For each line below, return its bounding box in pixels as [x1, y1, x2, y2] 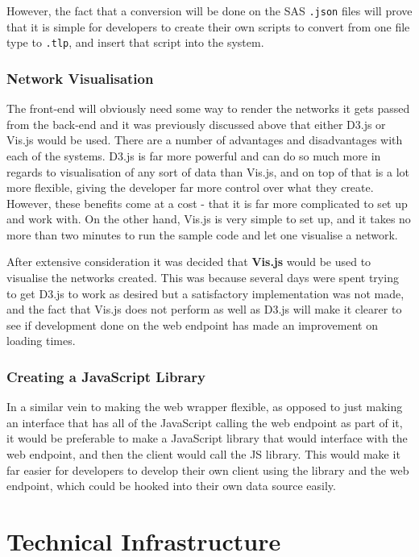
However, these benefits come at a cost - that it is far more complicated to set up [6, 194, 408, 211]
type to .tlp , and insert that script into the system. [6, 34, 264, 51]
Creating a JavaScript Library [6, 366, 205, 386]
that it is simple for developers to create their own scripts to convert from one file [6, 18, 410, 35]
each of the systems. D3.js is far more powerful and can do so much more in [6, 147, 381, 164]
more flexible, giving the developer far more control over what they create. [6, 179, 374, 196]
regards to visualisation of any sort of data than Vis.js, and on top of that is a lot [6, 163, 410, 180]
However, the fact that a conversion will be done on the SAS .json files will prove [6, 2, 413, 19]
